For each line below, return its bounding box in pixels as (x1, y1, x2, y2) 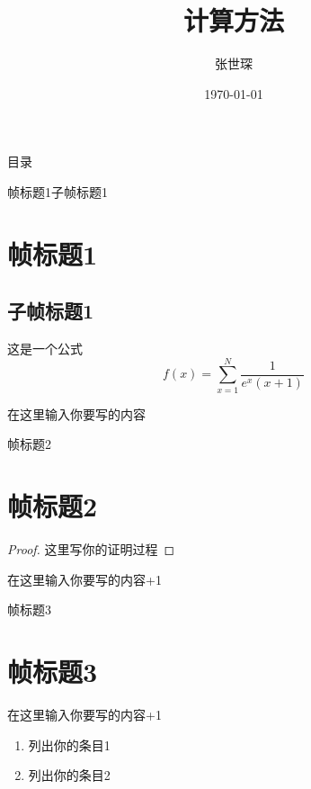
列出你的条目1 (28, 735, 111, 754)
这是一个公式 (7, 339, 83, 358)
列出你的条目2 (28, 766, 111, 785)
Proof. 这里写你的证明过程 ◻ (7, 540, 175, 559)
